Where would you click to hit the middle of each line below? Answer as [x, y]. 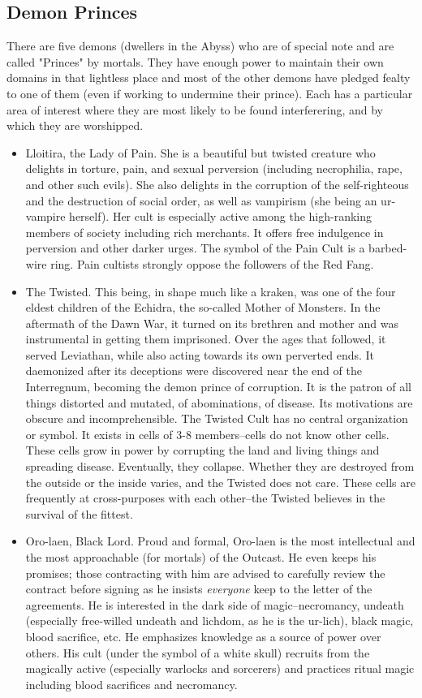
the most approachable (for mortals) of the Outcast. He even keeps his [201, 557]
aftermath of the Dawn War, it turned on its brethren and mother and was [212, 323]
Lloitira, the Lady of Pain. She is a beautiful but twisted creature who [200, 152]
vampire [45, 216]
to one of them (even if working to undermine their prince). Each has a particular [210, 93]
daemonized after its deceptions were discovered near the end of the [194, 371]
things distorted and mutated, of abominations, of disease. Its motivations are [219, 402]
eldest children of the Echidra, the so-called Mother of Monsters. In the [203, 307]
